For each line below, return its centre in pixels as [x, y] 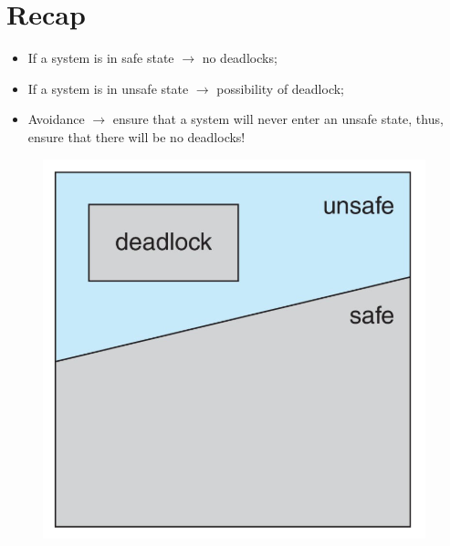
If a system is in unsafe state [108, 88]
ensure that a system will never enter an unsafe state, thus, [278, 119]
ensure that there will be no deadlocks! [136, 136]
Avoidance [56, 119]
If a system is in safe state [101, 58]
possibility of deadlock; [280, 88]
